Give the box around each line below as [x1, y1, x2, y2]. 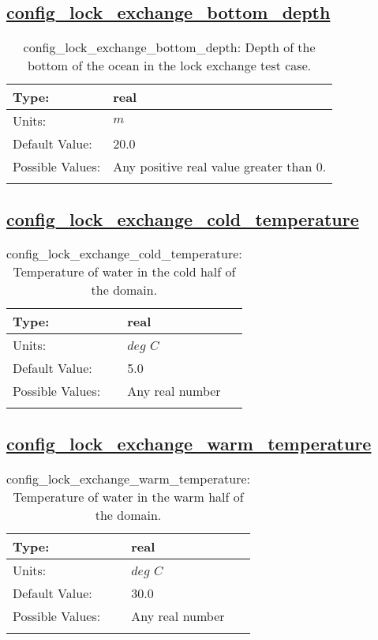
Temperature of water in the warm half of [13, 487, 244, 506]
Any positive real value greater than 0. [113, 157, 327, 176]
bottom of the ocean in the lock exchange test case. [27, 56, 312, 75]
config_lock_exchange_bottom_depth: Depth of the [23, 38, 316, 57]
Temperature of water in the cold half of [13, 262, 236, 281]
